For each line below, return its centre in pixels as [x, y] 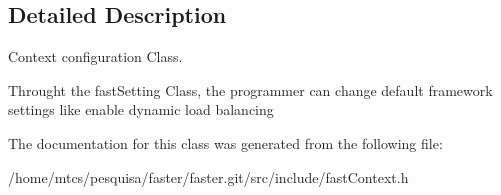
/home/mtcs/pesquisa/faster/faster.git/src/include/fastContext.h [208, 176]
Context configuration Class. [95, 56]
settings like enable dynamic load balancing [141, 109]
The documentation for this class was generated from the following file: [225, 142]
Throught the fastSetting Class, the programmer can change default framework [250, 89]
